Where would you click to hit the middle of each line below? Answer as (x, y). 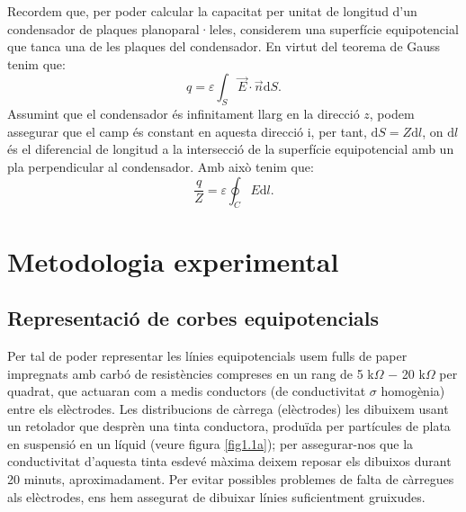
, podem (392, 114)
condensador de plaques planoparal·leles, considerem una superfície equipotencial (233, 28)
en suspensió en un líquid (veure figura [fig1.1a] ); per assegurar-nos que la (211, 443)
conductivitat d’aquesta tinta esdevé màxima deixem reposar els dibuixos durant (229, 461)
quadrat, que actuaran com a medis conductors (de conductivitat (187, 391)
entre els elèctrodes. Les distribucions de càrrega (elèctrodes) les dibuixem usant (228, 408)
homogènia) (413, 391)
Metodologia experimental (173, 260)
